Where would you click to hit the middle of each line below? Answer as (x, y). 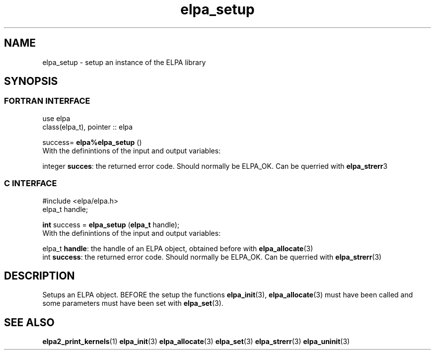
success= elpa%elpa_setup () (92, 142)
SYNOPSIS (31, 81)
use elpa (56, 118)
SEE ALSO (29, 322)
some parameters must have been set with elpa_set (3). (133, 303)
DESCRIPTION (39, 276)
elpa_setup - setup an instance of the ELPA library (124, 62)
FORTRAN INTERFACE (47, 101)
